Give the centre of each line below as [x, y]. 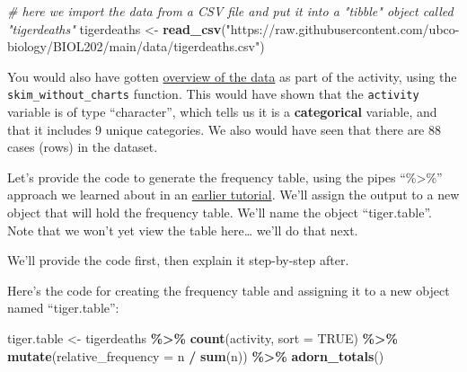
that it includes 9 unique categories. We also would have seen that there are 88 [224, 129]
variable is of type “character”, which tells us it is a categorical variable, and [222, 112]
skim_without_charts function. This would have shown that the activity [213, 94]
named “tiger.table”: [63, 308]
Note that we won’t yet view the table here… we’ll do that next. [183, 230]
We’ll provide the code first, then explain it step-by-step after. [178, 260]
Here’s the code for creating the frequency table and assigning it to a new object [229, 290]
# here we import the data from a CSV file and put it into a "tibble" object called [230, 11]
